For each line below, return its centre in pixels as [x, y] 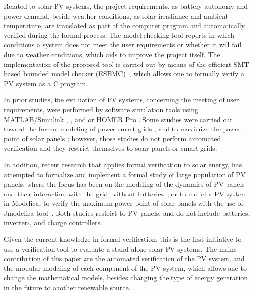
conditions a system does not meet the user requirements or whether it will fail [123, 45]
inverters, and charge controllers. [53, 222]
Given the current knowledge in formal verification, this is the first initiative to [123, 239]
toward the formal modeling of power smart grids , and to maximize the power [122, 129]
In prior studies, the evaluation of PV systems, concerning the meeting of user [122, 100]
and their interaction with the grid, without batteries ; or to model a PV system [126, 193]
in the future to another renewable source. [67, 287]
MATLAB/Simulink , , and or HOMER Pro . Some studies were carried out [118, 119]
